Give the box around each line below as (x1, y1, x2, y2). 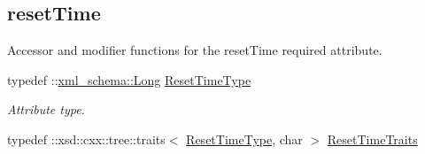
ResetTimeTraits (327, 129, 418, 148)
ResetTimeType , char (186, 129, 303, 148)
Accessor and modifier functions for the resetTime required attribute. (7, 41, 382, 59)
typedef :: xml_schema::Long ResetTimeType (7, 70, 251, 89)
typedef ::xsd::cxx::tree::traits (7, 129, 166, 148)
